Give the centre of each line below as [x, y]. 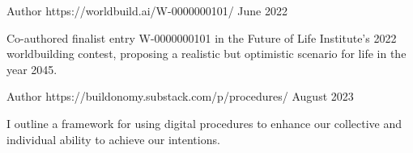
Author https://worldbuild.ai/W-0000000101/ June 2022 [147, 10]
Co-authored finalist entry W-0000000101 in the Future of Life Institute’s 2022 [202, 37]
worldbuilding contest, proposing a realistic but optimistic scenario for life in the [206, 54]
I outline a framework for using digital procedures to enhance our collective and [204, 123]
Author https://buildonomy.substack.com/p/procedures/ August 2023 [180, 96]
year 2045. [32, 69]
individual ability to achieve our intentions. [113, 139]
